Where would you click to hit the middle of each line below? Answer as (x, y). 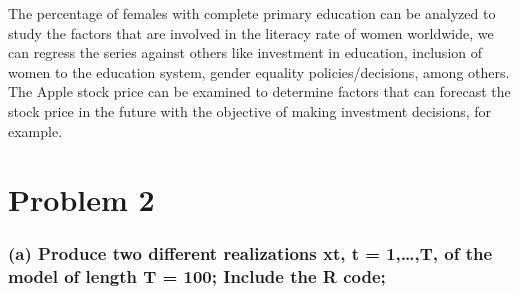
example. (35, 130)
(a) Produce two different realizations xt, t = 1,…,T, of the (250, 253)
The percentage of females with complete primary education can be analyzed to (252, 13)
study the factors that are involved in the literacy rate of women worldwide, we (251, 32)
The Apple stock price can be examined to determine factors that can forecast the (259, 91)
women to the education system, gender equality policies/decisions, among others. (259, 71)
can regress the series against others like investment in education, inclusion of (245, 52)
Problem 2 (81, 199)
